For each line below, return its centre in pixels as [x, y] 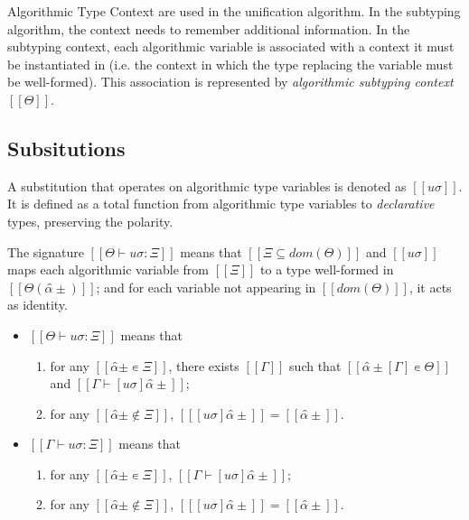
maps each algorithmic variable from [108, 269]
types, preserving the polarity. [90, 221]
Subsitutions [66, 148]
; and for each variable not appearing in [206, 287]
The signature [46, 251]
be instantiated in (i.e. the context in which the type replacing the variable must [230, 64]
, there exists [204, 365]
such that [315, 365]
